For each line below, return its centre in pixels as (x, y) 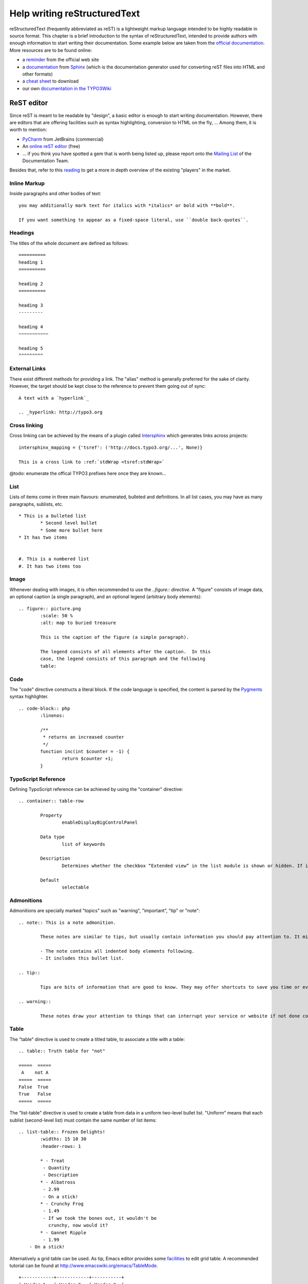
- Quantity (56, 1168)
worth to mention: (28, 130)
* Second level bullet (69, 523)
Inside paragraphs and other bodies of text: (55, 194)
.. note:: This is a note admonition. (68, 922)
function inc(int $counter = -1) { (85, 752)
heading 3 (31, 305)
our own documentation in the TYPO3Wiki (67, 88)
